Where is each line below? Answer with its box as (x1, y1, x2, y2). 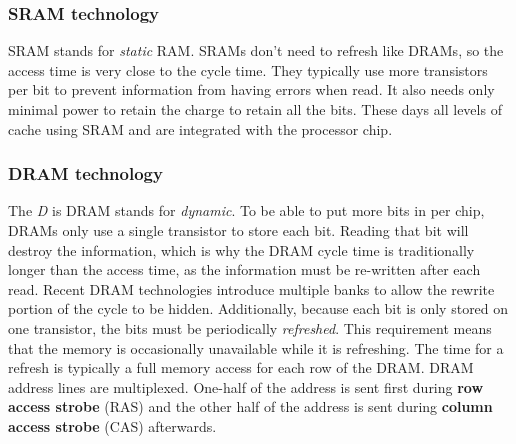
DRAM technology (8, 161, 163, 186)
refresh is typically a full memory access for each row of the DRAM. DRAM (8, 357, 474, 378)
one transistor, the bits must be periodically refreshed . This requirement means (8, 317, 492, 338)
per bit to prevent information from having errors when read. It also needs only (8, 79, 495, 100)
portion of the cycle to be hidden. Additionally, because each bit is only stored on (8, 298, 509, 319)
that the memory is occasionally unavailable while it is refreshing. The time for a (8, 337, 504, 358)
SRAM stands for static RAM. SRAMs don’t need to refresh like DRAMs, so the (8, 40, 504, 61)
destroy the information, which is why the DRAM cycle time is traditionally (8, 239, 475, 260)
